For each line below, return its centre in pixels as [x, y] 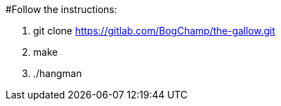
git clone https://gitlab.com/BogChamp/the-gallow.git [154, 31]
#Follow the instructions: [61, 9]
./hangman [58, 73]
